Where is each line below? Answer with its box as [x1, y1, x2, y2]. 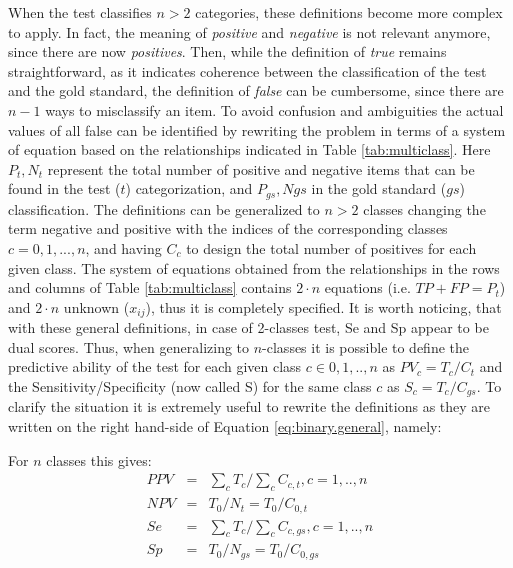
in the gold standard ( [311, 178, 447, 199]
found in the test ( [8, 178, 121, 199]
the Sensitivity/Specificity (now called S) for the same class [8, 376, 372, 396]
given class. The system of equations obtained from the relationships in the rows [8, 257, 500, 278]
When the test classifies [8, 2, 152, 22]
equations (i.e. [324, 277, 411, 298]
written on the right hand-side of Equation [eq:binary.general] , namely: [8, 416, 442, 437]
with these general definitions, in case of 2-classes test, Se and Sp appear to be [8, 317, 489, 338]
